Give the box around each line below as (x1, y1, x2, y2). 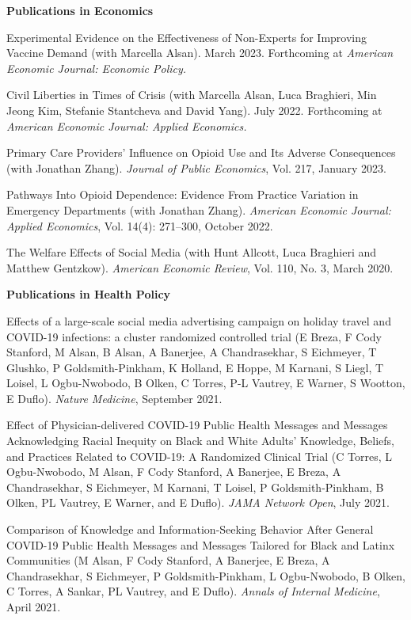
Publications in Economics (6, 2, 154, 18)
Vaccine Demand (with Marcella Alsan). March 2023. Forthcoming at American (6, 44, 394, 61)
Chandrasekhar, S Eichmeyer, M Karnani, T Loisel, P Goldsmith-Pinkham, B (6, 478, 384, 495)
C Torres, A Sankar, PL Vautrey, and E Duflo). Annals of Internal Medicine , (6, 583, 380, 599)
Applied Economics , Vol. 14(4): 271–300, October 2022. (6, 217, 273, 234)
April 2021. (6, 599, 61, 614)
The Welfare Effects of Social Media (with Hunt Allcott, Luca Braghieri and (6, 244, 377, 261)
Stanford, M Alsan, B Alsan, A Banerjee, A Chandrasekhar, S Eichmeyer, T (6, 344, 377, 360)
